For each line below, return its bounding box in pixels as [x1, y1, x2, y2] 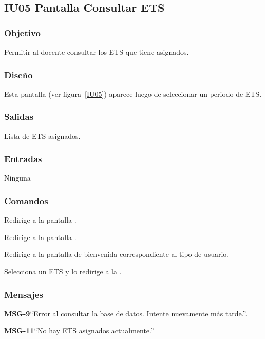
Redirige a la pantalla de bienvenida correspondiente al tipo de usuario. [4, 249, 229, 260]
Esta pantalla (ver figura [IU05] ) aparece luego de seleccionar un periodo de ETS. [4, 88, 262, 99]
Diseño [4, 68, 33, 81]
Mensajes [4, 288, 43, 301]
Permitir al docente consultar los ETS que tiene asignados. [4, 47, 189, 57]
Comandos [4, 194, 48, 207]
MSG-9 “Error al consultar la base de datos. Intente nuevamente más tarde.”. [4, 308, 248, 318]
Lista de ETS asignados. [4, 130, 81, 141]
